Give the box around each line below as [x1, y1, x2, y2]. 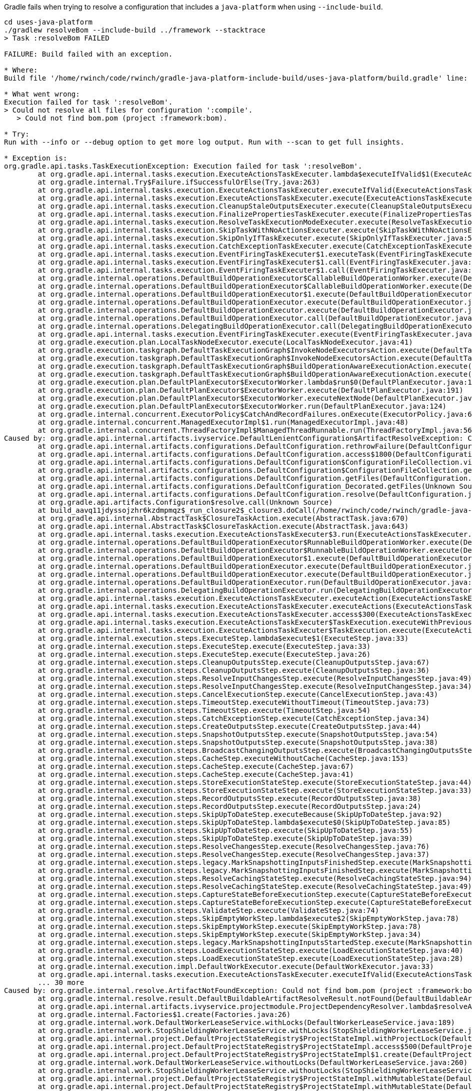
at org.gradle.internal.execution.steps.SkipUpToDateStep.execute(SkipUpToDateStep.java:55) [37, 826, 413, 834]
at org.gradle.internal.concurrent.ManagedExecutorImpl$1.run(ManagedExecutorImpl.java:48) [37, 418, 409, 426]
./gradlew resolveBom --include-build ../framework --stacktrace [4, 26, 265, 34]
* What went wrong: [4, 90, 80, 98]
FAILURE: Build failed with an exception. [4, 50, 173, 58]
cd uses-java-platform [4, 18, 93, 26]
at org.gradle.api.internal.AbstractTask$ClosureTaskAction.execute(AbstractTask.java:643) [37, 522, 409, 530]
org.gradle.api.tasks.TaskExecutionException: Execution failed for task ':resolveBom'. [4, 162, 362, 170]
